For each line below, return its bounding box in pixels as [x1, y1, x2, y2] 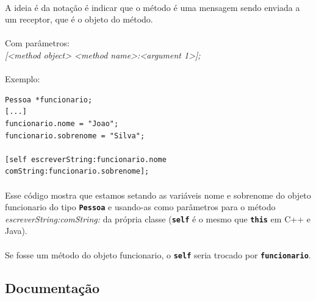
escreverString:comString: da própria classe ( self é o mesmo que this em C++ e [5, 212, 311, 225]
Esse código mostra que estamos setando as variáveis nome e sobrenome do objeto [5, 188, 311, 201]
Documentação [5, 278, 100, 297]
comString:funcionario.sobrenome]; [5, 167, 149, 176]
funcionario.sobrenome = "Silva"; [5, 131, 145, 140]
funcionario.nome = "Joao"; [5, 119, 119, 128]
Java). [5, 224, 27, 237]
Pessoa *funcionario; [5, 95, 93, 104]
